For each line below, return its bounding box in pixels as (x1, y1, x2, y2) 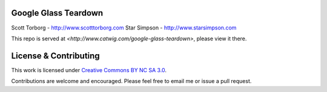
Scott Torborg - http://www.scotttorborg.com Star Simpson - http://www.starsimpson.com (11, 24, 237, 31)
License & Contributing (11, 51, 100, 61)
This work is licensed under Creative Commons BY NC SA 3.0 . (11, 66, 167, 73)
